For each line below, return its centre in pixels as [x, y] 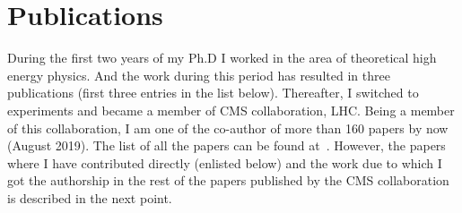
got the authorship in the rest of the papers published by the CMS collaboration [228, 180]
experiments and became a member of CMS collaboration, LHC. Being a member [231, 110]
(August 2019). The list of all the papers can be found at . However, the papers [227, 145]
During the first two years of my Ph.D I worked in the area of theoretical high [222, 58]
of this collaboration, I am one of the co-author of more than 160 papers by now [228, 128]
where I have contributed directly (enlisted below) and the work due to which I [225, 162]
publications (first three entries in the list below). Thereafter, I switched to [213, 93]
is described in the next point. [90, 197]
